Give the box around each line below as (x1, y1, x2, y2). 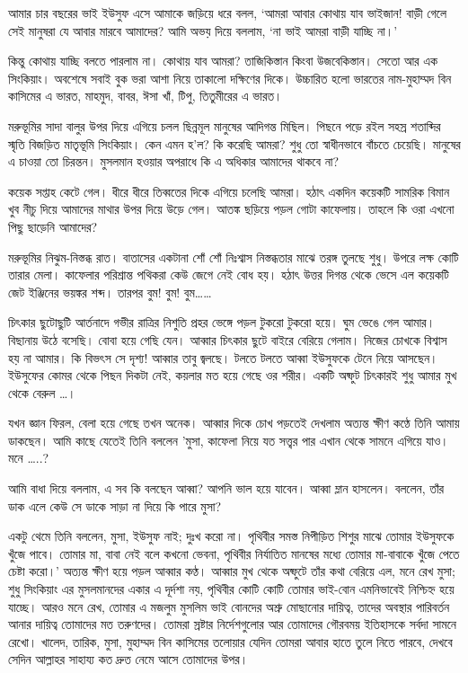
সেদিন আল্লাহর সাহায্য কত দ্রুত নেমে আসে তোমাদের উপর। (8, 650, 249, 669)
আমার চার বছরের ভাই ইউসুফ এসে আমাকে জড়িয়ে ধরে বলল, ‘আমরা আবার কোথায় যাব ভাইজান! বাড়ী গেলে (8, 4, 447, 22)
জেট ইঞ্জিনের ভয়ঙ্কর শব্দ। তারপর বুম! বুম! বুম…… (8, 282, 212, 301)
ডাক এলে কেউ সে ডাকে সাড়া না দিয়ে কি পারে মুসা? (8, 496, 222, 515)
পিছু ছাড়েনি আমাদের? (8, 217, 98, 235)
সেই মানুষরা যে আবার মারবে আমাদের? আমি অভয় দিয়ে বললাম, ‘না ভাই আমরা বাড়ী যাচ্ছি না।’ (8, 21, 398, 40)
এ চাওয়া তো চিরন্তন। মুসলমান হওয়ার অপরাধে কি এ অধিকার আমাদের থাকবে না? (8, 152, 340, 171)
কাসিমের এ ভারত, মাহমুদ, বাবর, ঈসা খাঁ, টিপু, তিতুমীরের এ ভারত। (8, 86, 283, 105)
